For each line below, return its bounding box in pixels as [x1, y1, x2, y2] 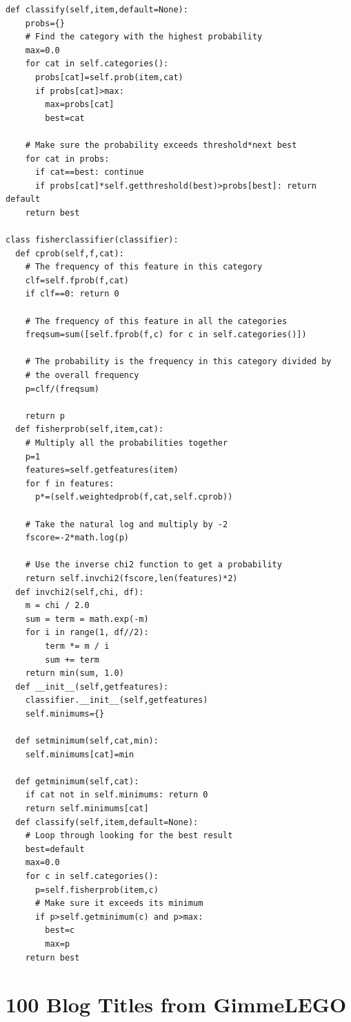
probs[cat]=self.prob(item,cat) [34, 72, 183, 82]
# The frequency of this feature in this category [25, 262, 263, 272]
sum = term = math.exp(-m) [25, 614, 149, 624]
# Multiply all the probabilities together [25, 438, 228, 448]
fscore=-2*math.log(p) [25, 533, 129, 543]
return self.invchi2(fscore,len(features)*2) [25, 573, 238, 583]
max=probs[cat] [45, 100, 114, 110]
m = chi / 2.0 [25, 600, 90, 611]
